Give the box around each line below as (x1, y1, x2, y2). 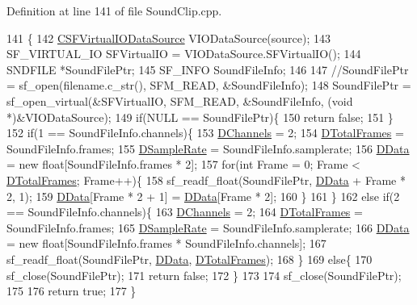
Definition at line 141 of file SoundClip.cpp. (6, 2, 222, 19)
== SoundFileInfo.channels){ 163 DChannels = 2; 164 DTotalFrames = (6, 203, 363, 220)
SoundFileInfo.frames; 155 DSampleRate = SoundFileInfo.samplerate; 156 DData (6, 140, 410, 157)
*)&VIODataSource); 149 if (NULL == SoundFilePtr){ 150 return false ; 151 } (6, 108, 394, 125)
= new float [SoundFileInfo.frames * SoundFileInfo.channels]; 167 (6, 235, 326, 252)
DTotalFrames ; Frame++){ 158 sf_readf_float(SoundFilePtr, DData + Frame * (6, 171, 406, 188)
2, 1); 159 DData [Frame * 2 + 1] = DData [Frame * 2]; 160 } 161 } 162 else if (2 (6, 187, 400, 204)
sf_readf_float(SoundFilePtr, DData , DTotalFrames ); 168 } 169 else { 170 (6, 250, 373, 267)
